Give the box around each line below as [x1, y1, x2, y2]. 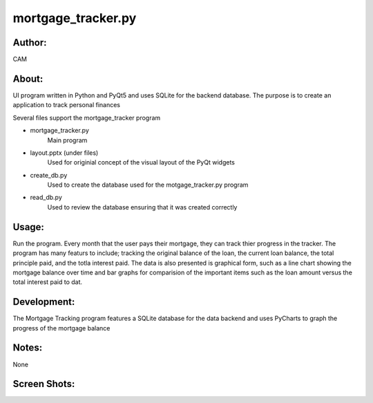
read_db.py [30, 194, 62, 202]
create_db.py [30, 171, 68, 179]
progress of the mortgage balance [12, 324, 111, 332]
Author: [12, 37, 48, 48]
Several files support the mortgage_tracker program [12, 113, 161, 122]
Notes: [12, 342, 43, 354]
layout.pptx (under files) [30, 149, 99, 157]
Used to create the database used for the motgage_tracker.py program [47, 180, 249, 189]
